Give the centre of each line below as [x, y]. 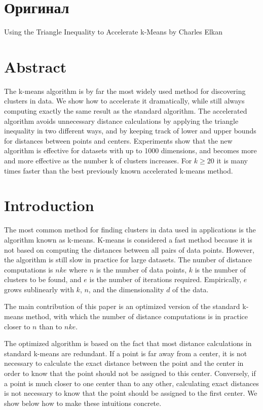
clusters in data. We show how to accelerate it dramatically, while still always [124, 101]
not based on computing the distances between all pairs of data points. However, [129, 249]
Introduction [49, 205]
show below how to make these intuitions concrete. [83, 403]
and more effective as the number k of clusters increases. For [98, 160]
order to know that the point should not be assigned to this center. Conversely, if [130, 373]
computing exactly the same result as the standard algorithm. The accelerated [126, 111]
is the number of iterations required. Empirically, [165, 279]
